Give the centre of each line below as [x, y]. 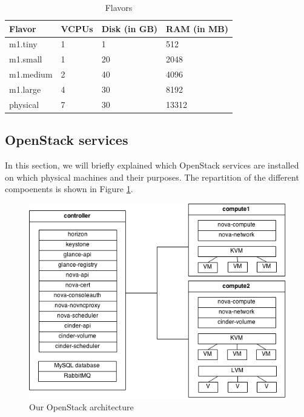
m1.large [25, 89]
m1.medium [31, 74]
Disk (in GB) [130, 28]
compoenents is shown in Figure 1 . [69, 189]
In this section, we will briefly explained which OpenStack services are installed [152, 165]
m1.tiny [23, 44]
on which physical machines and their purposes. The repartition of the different [152, 177]
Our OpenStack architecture [81, 407]
